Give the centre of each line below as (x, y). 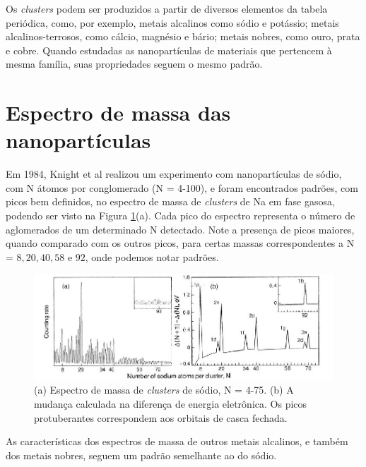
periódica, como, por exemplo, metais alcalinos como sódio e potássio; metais (172, 22)
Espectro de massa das (118, 113)
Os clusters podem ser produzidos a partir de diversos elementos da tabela (167, 8)
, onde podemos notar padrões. (152, 256)
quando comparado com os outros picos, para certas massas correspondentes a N (180, 243)
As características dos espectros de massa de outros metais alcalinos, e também (177, 441)
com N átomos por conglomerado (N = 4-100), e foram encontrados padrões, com (182, 187)
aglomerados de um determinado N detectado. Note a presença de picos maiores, (180, 229)
